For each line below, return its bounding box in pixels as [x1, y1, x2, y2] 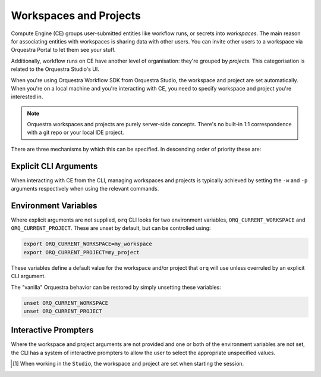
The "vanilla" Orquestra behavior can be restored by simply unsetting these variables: [11, 283, 221, 291]
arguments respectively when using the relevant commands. [11, 185, 159, 192]
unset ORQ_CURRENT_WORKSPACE [23, 300, 109, 306]
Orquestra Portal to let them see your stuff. [11, 46, 116, 54]
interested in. [11, 93, 43, 101]
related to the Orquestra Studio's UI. [11, 66, 99, 73]
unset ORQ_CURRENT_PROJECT [23, 307, 102, 314]
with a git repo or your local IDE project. [27, 129, 124, 136]
